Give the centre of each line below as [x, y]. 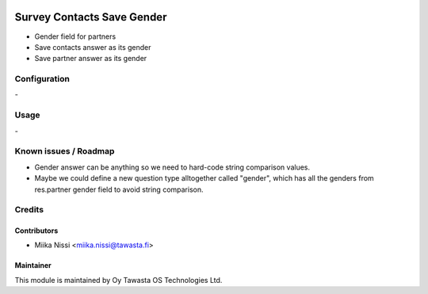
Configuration [42, 79]
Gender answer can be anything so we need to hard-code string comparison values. [172, 167]
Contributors [36, 231]
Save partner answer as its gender [91, 59]
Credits [29, 210]
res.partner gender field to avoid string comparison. [119, 189]
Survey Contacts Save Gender [91, 17]
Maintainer [33, 265]
